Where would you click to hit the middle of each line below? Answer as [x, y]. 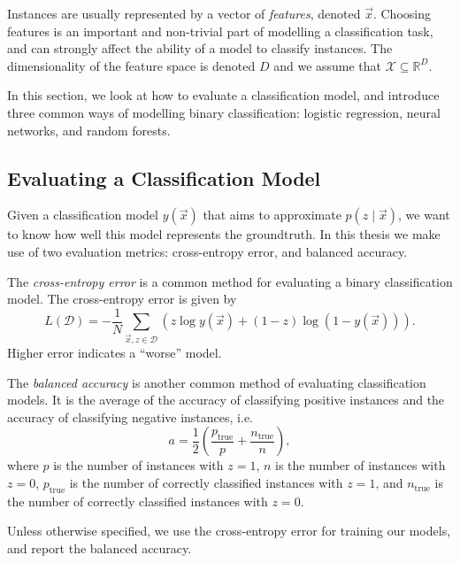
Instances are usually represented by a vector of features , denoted [184, 13]
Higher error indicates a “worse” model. [115, 353]
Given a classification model [83, 215]
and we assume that [328, 65]
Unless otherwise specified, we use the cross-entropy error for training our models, [229, 531]
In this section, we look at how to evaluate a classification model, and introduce [223, 95]
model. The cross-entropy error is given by [122, 299]
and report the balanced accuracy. [100, 548]
